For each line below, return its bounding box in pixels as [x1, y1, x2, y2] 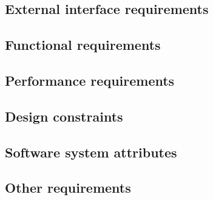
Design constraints [5, 106, 123, 125]
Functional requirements [5, 35, 161, 54]
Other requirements [5, 178, 131, 197]
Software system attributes [5, 142, 177, 161]
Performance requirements [5, 71, 175, 89]
